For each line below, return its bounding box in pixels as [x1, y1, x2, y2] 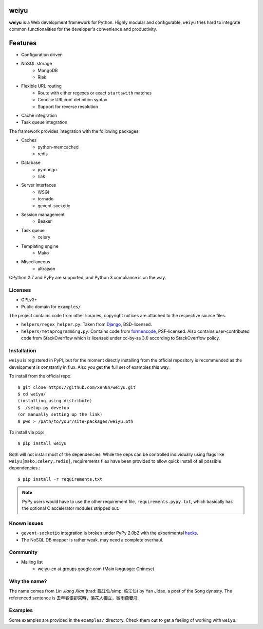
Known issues [9, 520, 43, 526]
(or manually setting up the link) [18, 412, 103, 417]
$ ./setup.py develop [18, 405, 69, 411]
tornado [38, 196, 54, 202]
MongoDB [38, 67, 58, 73]
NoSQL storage [21, 61, 52, 67]
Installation [9, 347, 37, 354]
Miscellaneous [21, 259, 51, 265]
